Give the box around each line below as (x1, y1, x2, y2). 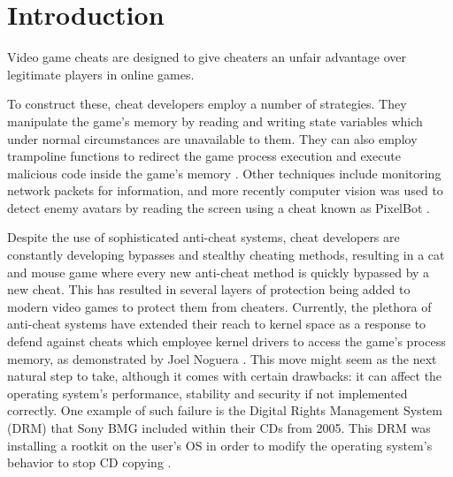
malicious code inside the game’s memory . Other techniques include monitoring (7, 163, 441, 182)
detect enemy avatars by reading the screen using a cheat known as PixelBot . (7, 198, 430, 216)
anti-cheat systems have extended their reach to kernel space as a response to (7, 314, 426, 333)
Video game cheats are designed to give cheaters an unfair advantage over (7, 48, 407, 66)
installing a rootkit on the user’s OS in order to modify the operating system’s (7, 435, 433, 454)
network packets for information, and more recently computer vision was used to (7, 181, 443, 200)
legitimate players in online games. (7, 64, 195, 83)
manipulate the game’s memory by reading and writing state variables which (7, 111, 423, 130)
